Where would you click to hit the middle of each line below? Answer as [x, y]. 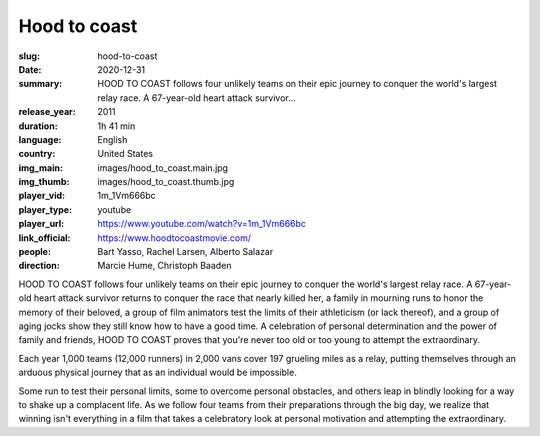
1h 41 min [116, 126]
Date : [30, 69]
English [112, 139]
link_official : [44, 237]
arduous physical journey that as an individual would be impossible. [157, 372]
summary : [40, 84]
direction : [39, 266]
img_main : [41, 167]
